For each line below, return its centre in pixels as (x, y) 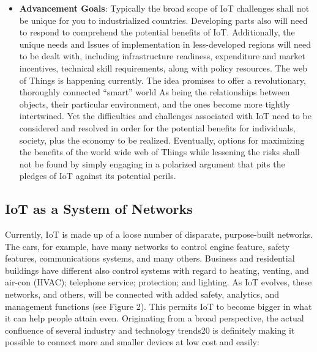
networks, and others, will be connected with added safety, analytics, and (142, 294)
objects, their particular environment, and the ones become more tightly (155, 104)
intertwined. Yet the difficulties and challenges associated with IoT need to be (165, 116)
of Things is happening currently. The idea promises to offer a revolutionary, (162, 80)
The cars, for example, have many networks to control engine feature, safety (147, 246)
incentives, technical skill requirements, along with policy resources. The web (163, 68)
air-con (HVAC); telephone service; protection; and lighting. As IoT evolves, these (158, 282)
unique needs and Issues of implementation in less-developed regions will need (165, 44)
